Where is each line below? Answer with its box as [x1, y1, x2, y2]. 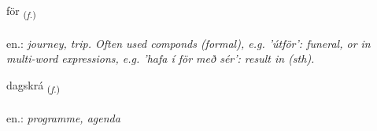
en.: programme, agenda [6, 109, 120, 126]
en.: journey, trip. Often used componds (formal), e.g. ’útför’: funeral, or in [6, 35, 371, 51]
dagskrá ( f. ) [6, 76, 61, 95]
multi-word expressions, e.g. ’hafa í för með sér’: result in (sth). [6, 50, 315, 67]
